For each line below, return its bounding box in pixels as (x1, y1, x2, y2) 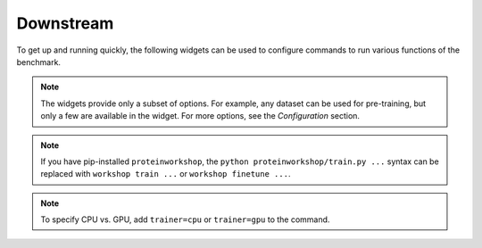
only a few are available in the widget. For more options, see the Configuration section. (40, 111, 361, 121)
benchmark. (16, 56, 62, 67)
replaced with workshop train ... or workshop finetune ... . (40, 169, 291, 179)
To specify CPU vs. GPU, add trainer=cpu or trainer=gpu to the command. (40, 214, 330, 225)
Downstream (16, 13, 114, 33)
